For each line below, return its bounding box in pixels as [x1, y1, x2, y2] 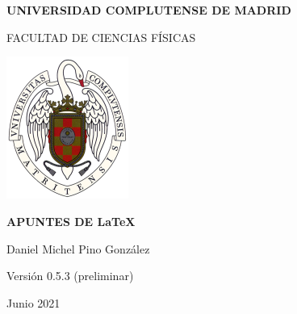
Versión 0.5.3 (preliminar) [6, 267, 134, 284]
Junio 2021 [6, 294, 61, 311]
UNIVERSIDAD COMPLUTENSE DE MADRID [6, 2, 291, 18]
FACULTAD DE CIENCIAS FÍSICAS [6, 28, 196, 45]
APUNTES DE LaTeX [6, 212, 136, 229]
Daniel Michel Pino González [6, 240, 150, 257]
